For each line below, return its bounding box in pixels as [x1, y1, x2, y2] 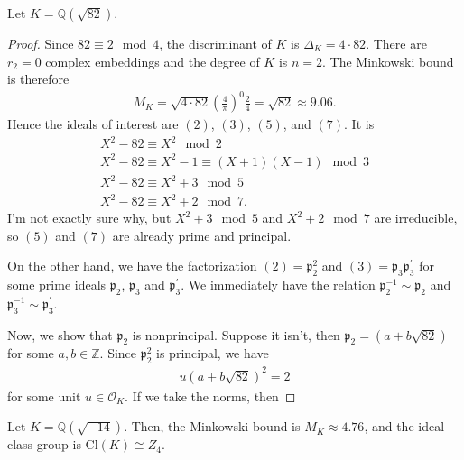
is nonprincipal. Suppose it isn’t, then [132, 325, 340, 344]
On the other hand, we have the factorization [7, 256, 257, 275]
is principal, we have [156, 344, 269, 363]
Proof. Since [7, 34, 74, 52]
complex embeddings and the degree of [45, 51, 260, 70]
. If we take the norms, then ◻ [125, 386, 296, 405]
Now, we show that [7, 325, 113, 344]
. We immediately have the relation [181, 275, 376, 294]
